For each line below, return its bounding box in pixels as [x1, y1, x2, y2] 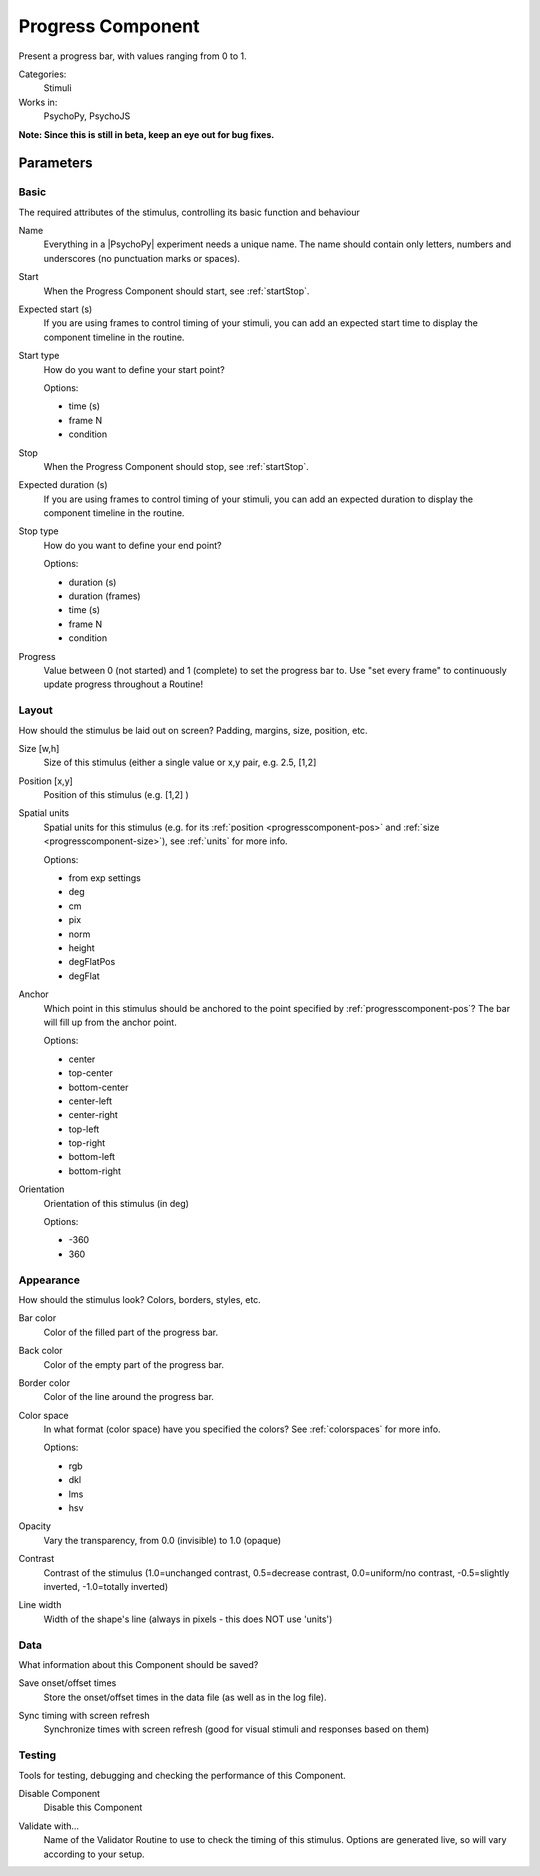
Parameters [18, 155, 93, 172]
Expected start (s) [18, 303, 93, 315]
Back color [18, 1345, 64, 1357]
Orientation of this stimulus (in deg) [43, 1197, 190, 1209]
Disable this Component [43, 1801, 143, 1814]
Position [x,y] [18, 775, 74, 787]
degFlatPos [68, 956, 116, 968]
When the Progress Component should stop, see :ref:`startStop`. [43, 460, 309, 472]
